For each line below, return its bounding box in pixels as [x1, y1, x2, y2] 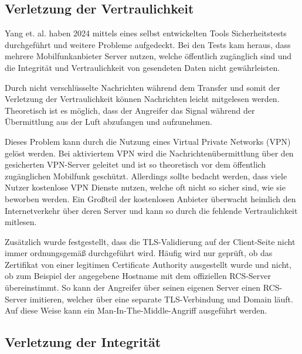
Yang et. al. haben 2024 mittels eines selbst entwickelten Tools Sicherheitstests [5, 27, 287, 39]
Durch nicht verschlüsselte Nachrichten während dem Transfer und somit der [5, 81, 280, 93]
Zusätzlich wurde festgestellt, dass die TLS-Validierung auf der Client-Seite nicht [5, 235, 296, 247]
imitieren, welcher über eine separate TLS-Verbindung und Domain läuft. [29, 292, 293, 305]
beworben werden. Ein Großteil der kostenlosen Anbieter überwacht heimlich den [5, 192, 296, 205]
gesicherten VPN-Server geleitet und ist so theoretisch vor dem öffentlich [5, 158, 266, 171]
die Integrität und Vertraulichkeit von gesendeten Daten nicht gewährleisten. [5, 61, 280, 73]
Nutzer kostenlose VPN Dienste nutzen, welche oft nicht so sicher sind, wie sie [5, 181, 286, 193]
